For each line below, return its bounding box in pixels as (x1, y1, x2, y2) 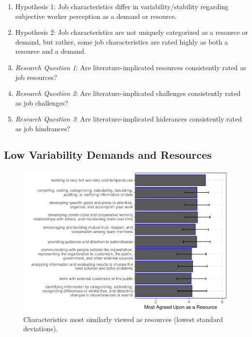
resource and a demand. (15, 46, 86, 56)
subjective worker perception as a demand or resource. (15, 11, 177, 21)
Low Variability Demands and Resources (4, 147, 212, 162)
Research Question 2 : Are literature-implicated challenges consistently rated (15, 88, 241, 98)
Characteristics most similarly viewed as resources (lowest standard (23, 314, 223, 324)
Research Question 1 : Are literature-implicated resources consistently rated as (15, 62, 246, 72)
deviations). (23, 323, 58, 334)
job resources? (15, 72, 57, 82)
